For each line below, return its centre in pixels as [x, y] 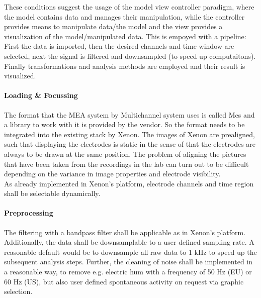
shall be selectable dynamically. [52, 193]
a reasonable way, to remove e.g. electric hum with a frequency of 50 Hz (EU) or [128, 272]
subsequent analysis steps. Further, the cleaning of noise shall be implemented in [128, 262]
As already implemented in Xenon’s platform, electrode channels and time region [129, 183]
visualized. [20, 76]
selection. [18, 291]
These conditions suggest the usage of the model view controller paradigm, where [129, 7]
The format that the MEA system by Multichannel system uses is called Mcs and [129, 114]
